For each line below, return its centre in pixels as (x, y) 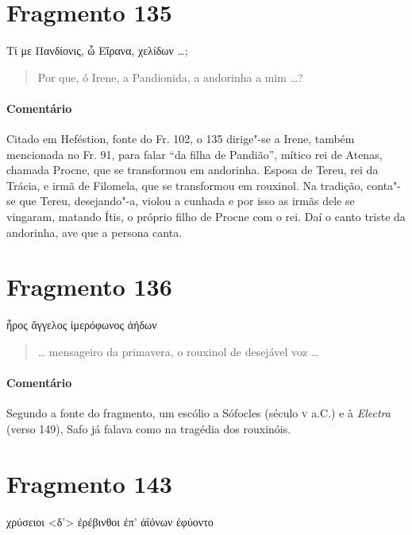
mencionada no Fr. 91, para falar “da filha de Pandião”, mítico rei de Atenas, (194, 154)
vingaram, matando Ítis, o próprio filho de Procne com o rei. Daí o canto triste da (206, 217)
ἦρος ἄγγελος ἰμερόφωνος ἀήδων (82, 325)
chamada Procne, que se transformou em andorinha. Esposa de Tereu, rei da (193, 170)
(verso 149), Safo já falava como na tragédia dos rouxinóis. (149, 428)
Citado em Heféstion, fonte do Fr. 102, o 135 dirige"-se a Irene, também (181, 139)
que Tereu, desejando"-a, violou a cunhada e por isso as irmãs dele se (187, 201)
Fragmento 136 (89, 287)
